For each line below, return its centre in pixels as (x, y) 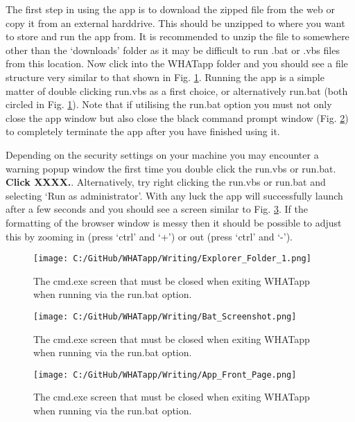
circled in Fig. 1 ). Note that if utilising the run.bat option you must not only (169, 104)
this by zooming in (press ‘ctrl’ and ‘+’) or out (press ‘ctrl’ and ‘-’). (149, 236)
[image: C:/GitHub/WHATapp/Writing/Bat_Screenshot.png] (165, 316)
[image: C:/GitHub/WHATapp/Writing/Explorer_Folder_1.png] (172, 259)
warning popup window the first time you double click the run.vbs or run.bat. (171, 168)
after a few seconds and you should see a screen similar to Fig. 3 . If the (157, 209)
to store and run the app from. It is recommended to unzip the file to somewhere (177, 36)
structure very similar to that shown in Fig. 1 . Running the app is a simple (165, 77)
